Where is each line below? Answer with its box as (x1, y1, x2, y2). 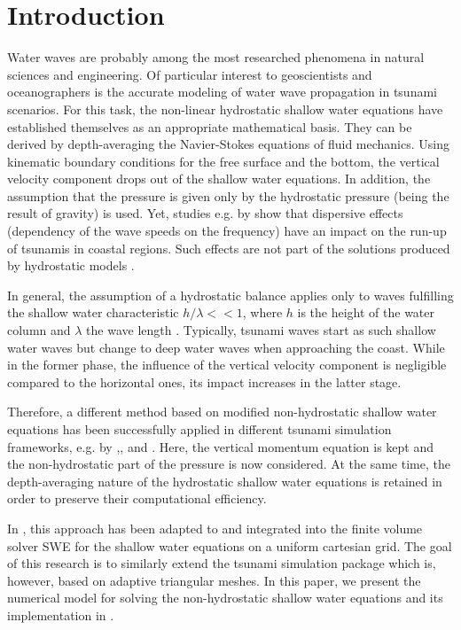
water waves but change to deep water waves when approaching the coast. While (7, 338, 445, 356)
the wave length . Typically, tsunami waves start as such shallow (86, 321, 436, 339)
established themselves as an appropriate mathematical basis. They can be (7, 117, 412, 136)
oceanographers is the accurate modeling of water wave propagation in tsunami (7, 82, 437, 101)
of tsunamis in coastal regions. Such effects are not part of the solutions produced (7, 238, 450, 257)
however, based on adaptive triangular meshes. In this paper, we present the (7, 571, 421, 589)
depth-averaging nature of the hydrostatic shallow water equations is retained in (7, 471, 442, 490)
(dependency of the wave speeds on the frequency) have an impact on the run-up (7, 222, 447, 240)
